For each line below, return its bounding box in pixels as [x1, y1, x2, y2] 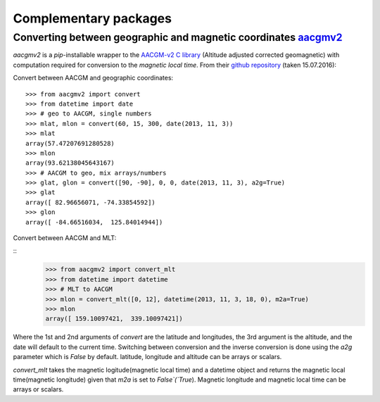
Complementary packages [13, 11, 172, 26]
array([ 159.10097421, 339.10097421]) [45, 315, 183, 323]
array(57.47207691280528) [25, 139, 115, 147]
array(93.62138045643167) [25, 159, 115, 167]
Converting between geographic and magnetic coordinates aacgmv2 [13, 31, 343, 44]
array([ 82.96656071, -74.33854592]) [25, 198, 156, 206]
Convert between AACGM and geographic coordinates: [13, 74, 174, 82]
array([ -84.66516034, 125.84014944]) [25, 218, 163, 226]
